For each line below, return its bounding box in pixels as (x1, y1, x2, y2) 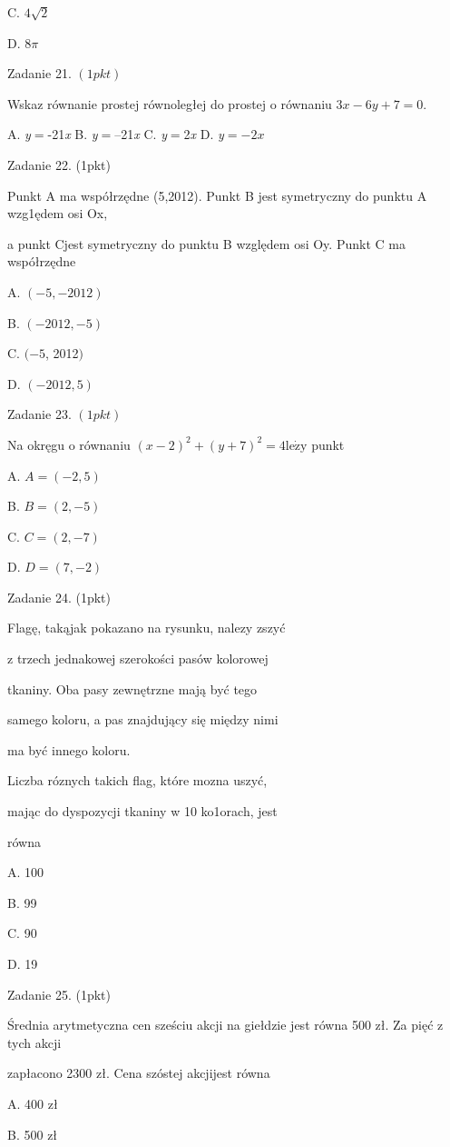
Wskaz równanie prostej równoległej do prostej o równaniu (7, 94, 332, 113)
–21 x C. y (114, 125, 167, 144)
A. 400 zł (7, 1093, 58, 1112)
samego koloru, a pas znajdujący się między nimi (7, 710, 279, 729)
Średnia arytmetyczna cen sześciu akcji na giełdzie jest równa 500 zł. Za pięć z (7, 1015, 444, 1034)
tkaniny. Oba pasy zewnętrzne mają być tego (7, 679, 258, 698)
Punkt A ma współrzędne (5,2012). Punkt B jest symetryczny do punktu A (7, 185, 427, 204)
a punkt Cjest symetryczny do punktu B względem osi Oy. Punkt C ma (7, 234, 406, 253)
